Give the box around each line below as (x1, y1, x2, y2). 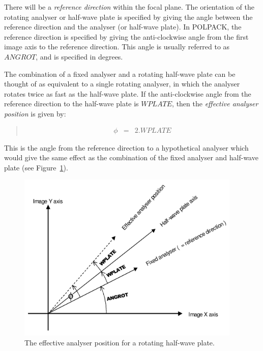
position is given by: (4, 108, 66, 119)
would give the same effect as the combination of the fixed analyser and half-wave (4, 152, 258, 163)
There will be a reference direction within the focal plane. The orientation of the (4, 2, 254, 12)
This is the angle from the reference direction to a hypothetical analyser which (4, 142, 249, 153)
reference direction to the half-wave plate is (4, 98, 139, 109)
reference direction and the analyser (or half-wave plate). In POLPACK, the (4, 21, 242, 32)
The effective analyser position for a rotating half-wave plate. (24, 337, 215, 348)
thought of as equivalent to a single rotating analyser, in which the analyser (4, 78, 240, 89)
